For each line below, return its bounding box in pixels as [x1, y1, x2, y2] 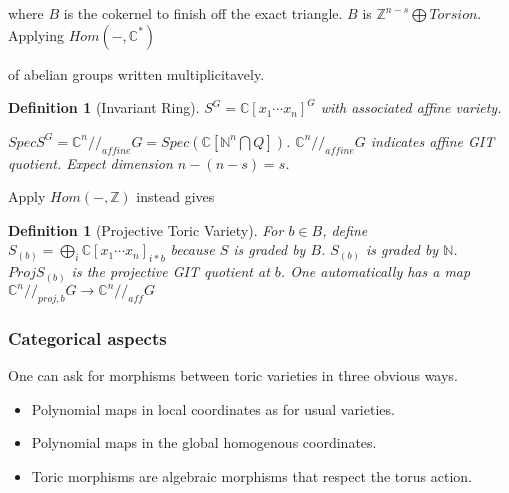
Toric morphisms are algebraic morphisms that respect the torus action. [31, 465, 472, 486]
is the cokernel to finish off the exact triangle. [63, 3, 343, 23]
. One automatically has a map [280, 261, 471, 282]
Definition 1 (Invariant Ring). [8, 97, 200, 118]
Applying [8, 24, 65, 45]
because [170, 239, 215, 260]
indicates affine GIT [370, 130, 495, 151]
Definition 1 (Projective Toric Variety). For [8, 219, 284, 240]
